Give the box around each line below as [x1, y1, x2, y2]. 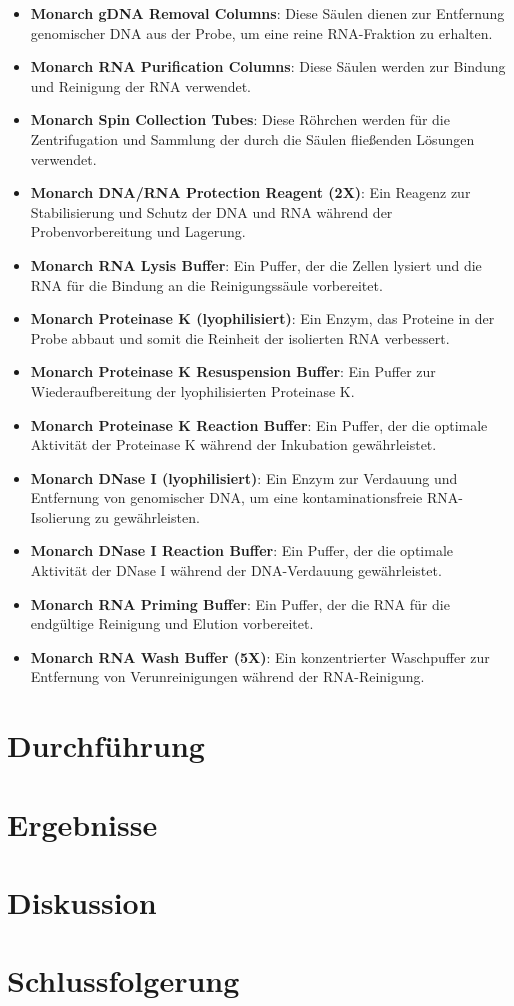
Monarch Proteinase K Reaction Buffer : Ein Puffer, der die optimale [30, 414, 488, 435]
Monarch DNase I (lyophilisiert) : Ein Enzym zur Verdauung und [30, 467, 458, 488]
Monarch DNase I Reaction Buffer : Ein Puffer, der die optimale [30, 540, 453, 561]
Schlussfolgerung [7, 960, 240, 1001]
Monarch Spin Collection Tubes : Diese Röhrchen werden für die [30, 109, 450, 130]
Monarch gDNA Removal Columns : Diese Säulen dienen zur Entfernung [30, 3, 505, 23]
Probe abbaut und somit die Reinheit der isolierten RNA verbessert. [30, 327, 450, 348]
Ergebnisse [7, 803, 158, 844]
